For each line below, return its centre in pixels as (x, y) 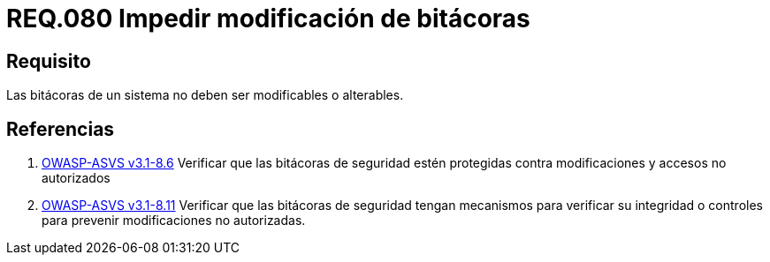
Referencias (61, 129)
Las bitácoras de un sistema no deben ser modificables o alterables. (205, 95)
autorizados (76, 178)
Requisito (49, 61)
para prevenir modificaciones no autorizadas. (174, 221)
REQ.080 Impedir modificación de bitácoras (268, 19)
